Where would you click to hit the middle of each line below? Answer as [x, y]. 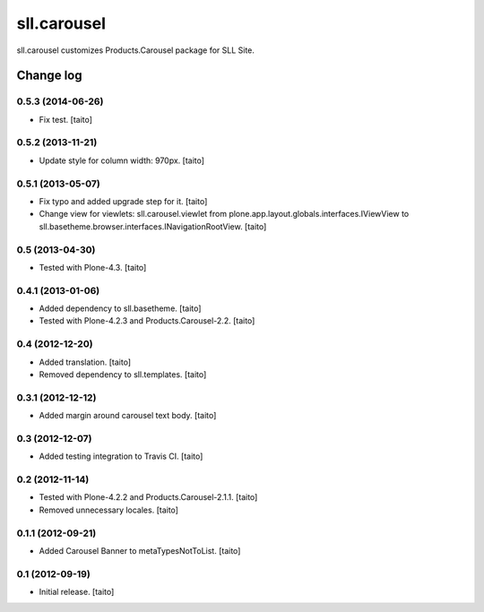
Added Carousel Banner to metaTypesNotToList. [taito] [140, 550]
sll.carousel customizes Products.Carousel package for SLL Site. [136, 50]
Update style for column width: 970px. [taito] [122, 160]
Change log [49, 76]
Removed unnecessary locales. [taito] [109, 510]
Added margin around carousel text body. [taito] [128, 416]
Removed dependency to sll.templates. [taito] [123, 374]
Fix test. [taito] [66, 119]
